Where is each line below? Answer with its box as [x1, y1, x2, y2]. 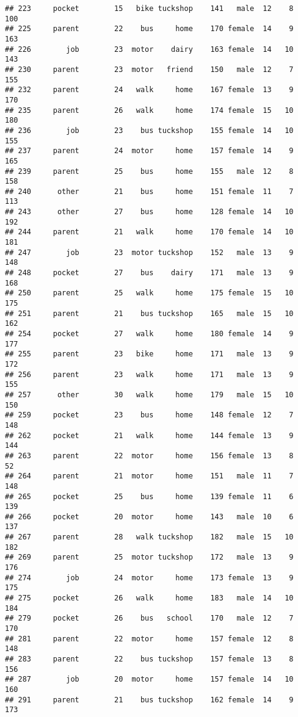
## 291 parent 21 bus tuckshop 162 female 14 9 [5, 695, 294, 704]
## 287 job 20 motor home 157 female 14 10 [5, 675, 294, 684]
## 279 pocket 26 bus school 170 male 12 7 [5, 614, 294, 623]
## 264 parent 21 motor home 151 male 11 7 [5, 472, 294, 481]
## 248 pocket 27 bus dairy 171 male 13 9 [5, 268, 294, 278]
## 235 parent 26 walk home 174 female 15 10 [5, 106, 294, 115]
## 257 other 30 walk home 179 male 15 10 [5, 390, 294, 399]
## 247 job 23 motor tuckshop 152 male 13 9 [5, 248, 294, 257]
